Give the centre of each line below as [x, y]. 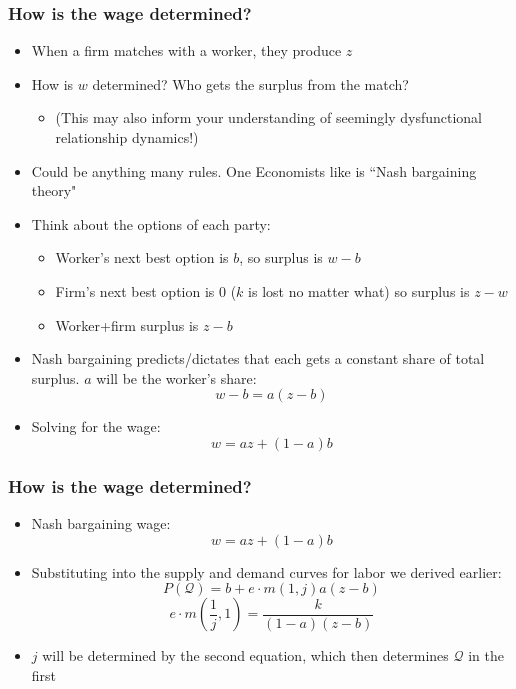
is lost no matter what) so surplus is [359, 290]
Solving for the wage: [96, 426]
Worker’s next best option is [142, 257]
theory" [54, 190]
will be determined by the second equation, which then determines [245, 655]
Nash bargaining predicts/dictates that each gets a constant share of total [258, 358]
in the [486, 655]
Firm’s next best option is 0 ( [146, 290]
